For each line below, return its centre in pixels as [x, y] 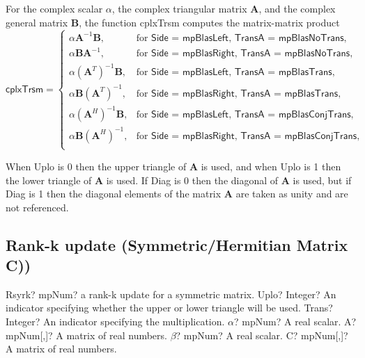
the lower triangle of [49, 180]
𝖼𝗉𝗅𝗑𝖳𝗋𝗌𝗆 [25, 89]
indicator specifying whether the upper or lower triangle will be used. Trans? [169, 308]
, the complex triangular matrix [179, 8]
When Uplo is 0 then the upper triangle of [96, 166]
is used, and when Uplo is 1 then [271, 166]
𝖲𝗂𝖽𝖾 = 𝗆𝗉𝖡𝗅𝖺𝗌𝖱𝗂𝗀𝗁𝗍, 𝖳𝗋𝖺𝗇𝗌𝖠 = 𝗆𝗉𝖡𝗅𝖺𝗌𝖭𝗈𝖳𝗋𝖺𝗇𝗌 [251, 54]
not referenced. [37, 207]
